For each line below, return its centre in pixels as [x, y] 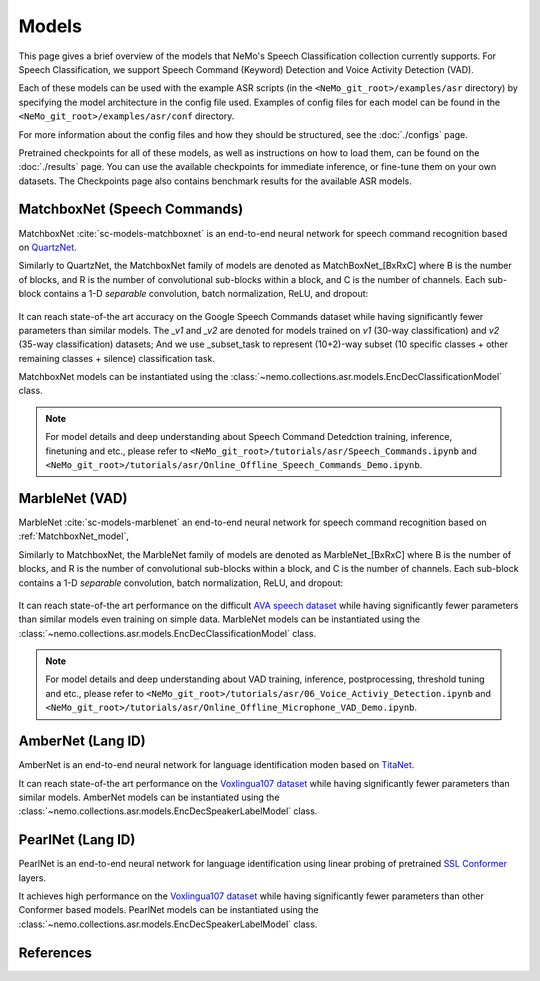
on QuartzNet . [47, 247]
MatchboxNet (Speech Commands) [131, 209]
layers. [32, 877]
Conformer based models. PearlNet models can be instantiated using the [168, 910]
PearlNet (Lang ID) [77, 840]
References [55, 952]
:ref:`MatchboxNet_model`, [73, 536]
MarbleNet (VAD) [73, 498]
